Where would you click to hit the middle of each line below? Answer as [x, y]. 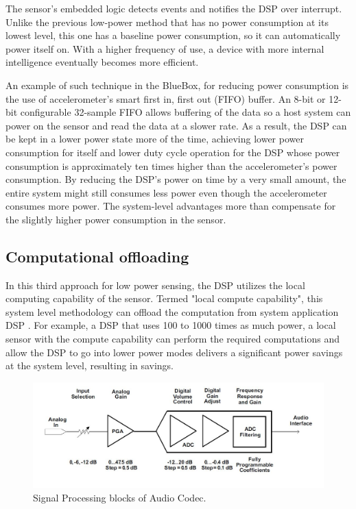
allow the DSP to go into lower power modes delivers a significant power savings [174, 352]
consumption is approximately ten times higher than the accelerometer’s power [171, 165]
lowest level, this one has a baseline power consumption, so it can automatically [173, 35]
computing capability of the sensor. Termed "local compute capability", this [164, 298]
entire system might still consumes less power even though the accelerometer [166, 192]
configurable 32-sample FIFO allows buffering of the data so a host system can [186, 112]
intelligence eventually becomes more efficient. [102, 62]
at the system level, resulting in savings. [90, 365]
